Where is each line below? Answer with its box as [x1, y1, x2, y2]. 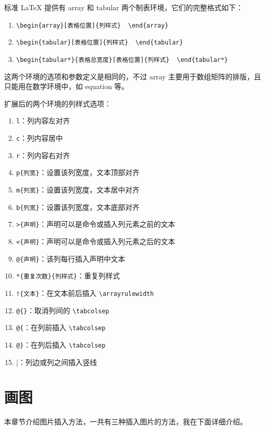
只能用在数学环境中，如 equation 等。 [4, 81, 129, 92]
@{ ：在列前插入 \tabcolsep [16, 322, 106, 333]
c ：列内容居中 [16, 133, 63, 143]
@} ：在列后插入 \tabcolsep [16, 339, 106, 350]
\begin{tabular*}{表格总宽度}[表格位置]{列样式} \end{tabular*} [16, 56, 228, 63]
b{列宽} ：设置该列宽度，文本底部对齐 [16, 201, 140, 212]
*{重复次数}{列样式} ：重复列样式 [16, 270, 120, 281]
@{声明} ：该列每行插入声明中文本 [16, 253, 126, 264]
